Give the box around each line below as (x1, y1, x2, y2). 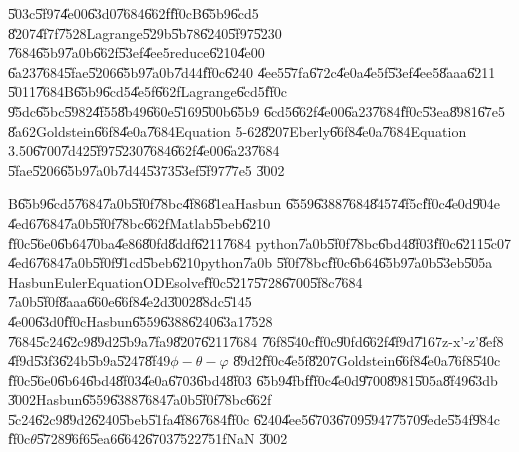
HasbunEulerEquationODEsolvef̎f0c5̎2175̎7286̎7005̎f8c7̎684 (8, 271, 363, 292)
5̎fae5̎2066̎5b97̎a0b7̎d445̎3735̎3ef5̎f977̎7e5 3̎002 (8, 159, 285, 180)
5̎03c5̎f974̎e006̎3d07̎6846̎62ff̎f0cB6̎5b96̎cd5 (8, 3, 259, 23)
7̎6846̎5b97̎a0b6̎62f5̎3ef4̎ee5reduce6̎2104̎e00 (8, 42, 265, 63)
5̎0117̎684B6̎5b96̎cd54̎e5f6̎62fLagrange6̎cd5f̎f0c (8, 81, 287, 102)
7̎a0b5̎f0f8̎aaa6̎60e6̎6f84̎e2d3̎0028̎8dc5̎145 (8, 291, 252, 312)
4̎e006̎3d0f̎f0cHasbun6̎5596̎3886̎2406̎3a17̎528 (8, 310, 273, 331)
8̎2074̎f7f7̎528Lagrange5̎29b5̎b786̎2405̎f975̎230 (8, 22, 282, 43)
